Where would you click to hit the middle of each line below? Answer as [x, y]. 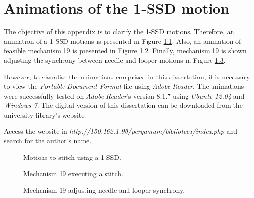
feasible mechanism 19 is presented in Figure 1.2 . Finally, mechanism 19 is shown [125, 50]
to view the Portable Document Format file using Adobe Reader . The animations [124, 86]
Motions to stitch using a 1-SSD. [72, 157]
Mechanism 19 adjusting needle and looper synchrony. [104, 189]
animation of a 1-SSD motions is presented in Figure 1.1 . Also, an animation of [123, 41]
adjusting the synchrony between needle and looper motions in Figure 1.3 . [115, 60]
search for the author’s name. [48, 141]
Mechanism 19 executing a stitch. [73, 173]
